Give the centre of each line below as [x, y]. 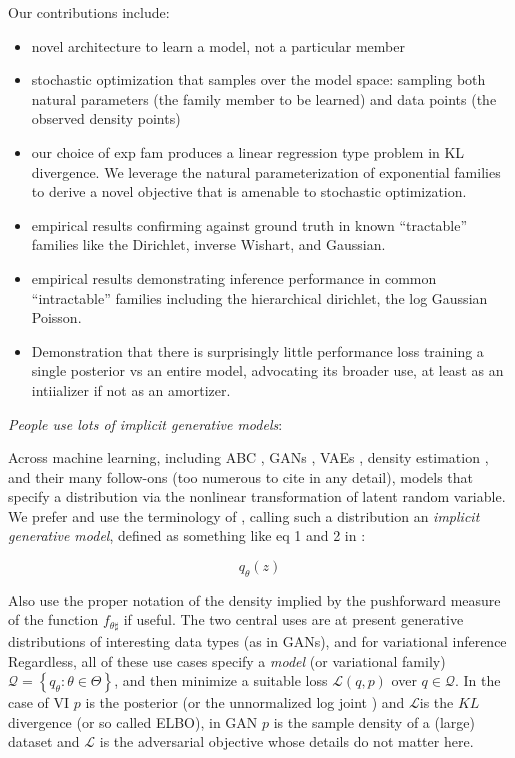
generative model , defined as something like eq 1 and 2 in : [187, 535]
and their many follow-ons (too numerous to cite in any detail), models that [241, 476]
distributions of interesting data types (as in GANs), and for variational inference [257, 640]
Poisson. [56, 317]
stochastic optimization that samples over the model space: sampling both [258, 79]
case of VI [39, 702]
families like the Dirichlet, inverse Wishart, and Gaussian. [208, 244]
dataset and [44, 741]
